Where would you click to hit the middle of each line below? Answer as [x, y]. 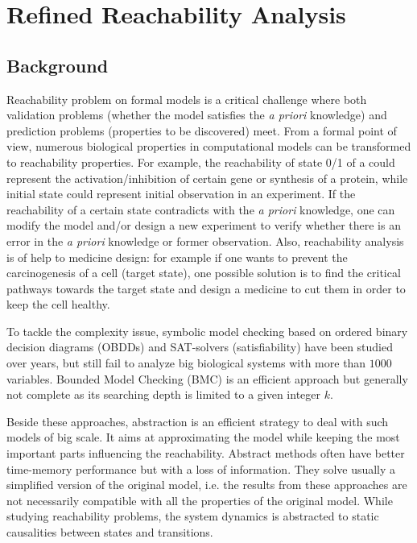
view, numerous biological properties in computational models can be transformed [209, 146]
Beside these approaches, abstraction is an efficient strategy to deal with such [198, 421]
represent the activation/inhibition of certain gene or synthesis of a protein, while [207, 178]
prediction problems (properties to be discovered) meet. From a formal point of [202, 130]
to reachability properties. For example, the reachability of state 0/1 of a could [201, 162]
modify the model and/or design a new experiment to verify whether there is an [204, 225]
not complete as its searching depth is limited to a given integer [164, 394]
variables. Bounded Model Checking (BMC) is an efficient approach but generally [207, 378]
